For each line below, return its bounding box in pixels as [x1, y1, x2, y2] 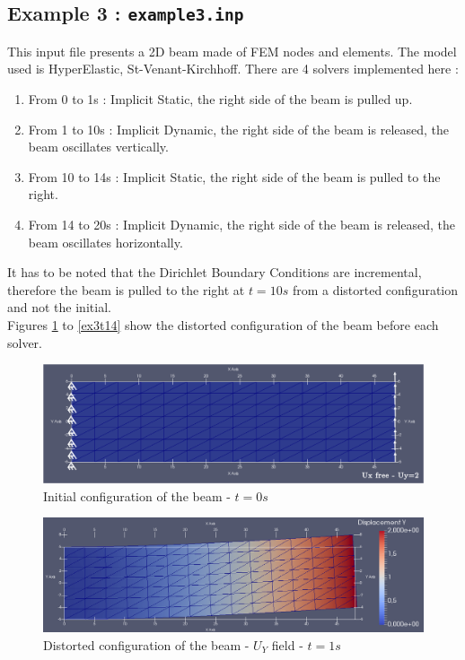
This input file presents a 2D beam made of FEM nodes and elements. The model [7, 41, 457, 60]
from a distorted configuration [292, 280, 459, 299]
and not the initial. [7, 298, 111, 317]
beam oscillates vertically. [28, 137, 169, 156]
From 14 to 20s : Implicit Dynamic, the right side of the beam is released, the [28, 214, 456, 233]
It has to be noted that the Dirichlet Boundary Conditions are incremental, [7, 263, 422, 282]
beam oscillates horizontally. [28, 232, 183, 251]
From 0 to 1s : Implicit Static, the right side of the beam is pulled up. [28, 89, 413, 108]
